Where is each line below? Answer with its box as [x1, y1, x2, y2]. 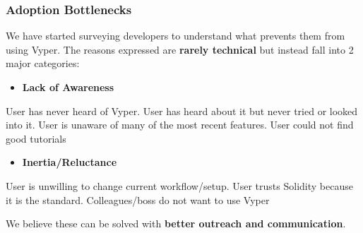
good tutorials [6, 131, 66, 145]
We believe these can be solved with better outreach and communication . [6, 216, 346, 231]
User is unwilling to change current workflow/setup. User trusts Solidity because [6, 178, 353, 193]
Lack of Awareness [22, 80, 114, 94]
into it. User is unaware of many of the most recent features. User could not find [6, 117, 354, 132]
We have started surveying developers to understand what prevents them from [6, 28, 345, 43]
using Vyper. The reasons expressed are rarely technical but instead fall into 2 [6, 42, 354, 56]
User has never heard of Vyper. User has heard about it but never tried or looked [6, 103, 358, 118]
